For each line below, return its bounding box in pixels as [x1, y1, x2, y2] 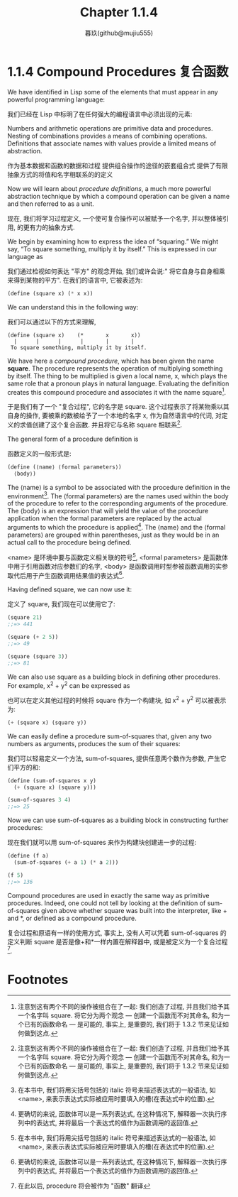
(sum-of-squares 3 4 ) [7, 797, 72, 804]
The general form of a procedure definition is [7, 434, 139, 443]
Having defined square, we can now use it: [7, 585, 132, 594]
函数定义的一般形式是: [7, 449, 72, 458]
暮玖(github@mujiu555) [84, 28, 154, 37]
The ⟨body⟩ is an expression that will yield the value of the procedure [7, 507, 209, 515]
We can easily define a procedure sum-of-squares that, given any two [7, 732, 212, 740]
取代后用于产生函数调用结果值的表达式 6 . [7, 569, 125, 579]
